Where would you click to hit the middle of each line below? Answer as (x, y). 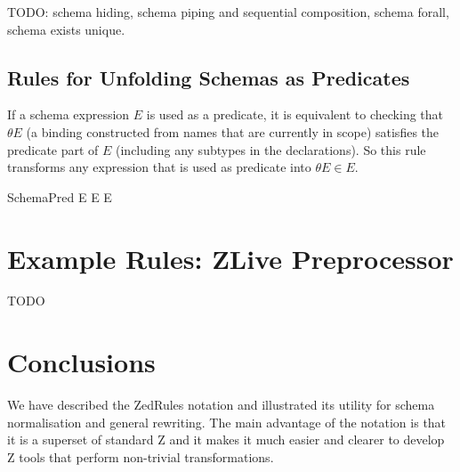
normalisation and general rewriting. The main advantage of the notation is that (227, 422)
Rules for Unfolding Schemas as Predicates (209, 77)
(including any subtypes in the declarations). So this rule (271, 149)
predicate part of (53, 149)
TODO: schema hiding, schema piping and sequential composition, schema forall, (228, 12)
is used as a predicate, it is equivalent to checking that (295, 114)
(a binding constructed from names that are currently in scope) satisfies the (233, 131)
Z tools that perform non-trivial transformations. (141, 456)
